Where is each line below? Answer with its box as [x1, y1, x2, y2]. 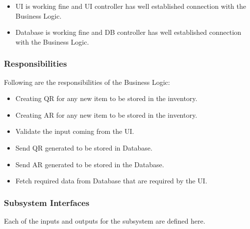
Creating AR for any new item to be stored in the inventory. [15, 109, 198, 120]
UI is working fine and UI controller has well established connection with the [15, 1, 246, 11]
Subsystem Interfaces [4, 196, 90, 208]
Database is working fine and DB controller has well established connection [15, 27, 242, 37]
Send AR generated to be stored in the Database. [15, 159, 164, 169]
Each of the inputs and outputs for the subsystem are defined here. [4, 215, 205, 226]
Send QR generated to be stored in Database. [15, 142, 152, 153]
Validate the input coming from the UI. [15, 126, 134, 136]
